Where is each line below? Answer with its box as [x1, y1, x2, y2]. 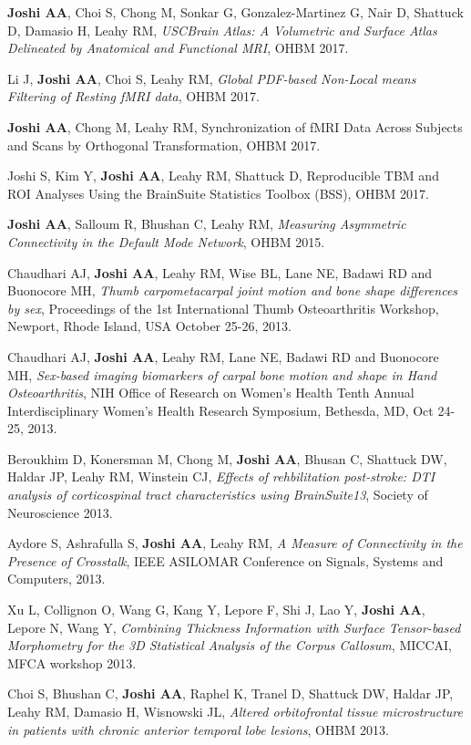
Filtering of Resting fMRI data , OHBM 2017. [7, 87, 260, 106]
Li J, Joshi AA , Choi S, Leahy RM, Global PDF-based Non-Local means [7, 68, 416, 88]
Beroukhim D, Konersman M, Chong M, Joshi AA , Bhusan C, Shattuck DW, [7, 449, 447, 468]
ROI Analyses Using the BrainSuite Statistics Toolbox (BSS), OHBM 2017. [7, 183, 429, 202]
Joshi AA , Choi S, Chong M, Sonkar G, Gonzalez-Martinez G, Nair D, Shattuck [7, 3, 464, 21]
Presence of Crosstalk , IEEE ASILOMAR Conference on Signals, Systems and [7, 551, 444, 570]
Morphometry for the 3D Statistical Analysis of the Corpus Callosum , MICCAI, [7, 636, 452, 655]
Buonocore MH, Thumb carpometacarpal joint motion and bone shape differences [7, 281, 458, 300]
